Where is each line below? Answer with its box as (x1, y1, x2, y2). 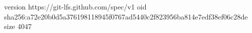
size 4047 (4, 21, 32, 31)
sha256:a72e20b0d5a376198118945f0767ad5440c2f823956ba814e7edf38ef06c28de (4, 11, 248, 21)
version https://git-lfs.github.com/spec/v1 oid (4, 1, 147, 11)
